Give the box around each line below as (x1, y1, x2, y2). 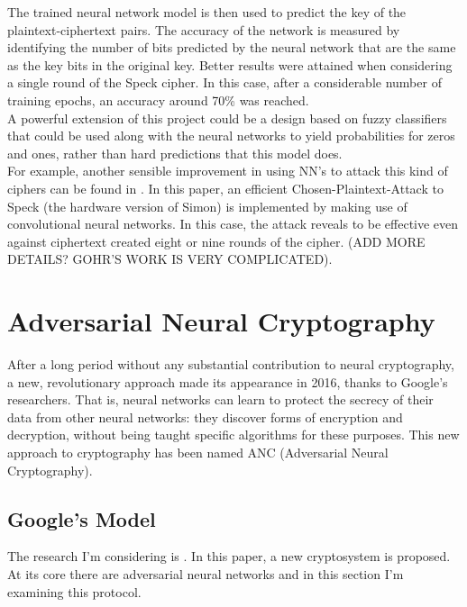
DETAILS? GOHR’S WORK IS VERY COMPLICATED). (7, 249, 333, 268)
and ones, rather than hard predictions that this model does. (7, 143, 343, 162)
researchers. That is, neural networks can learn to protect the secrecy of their (7, 390, 434, 409)
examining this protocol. (7, 582, 142, 601)
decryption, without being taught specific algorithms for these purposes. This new (7, 425, 460, 444)
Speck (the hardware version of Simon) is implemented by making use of (7, 196, 407, 215)
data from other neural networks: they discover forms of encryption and (7, 407, 403, 426)
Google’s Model (7, 504, 156, 532)
